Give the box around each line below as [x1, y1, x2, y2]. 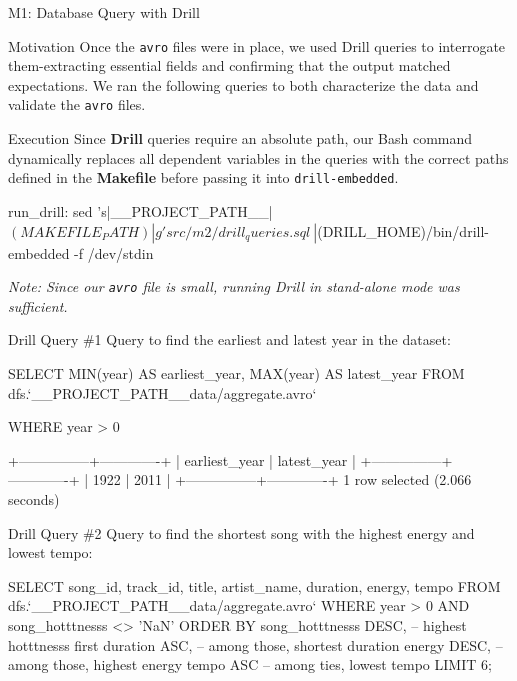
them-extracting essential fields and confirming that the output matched [8, 55, 451, 76]
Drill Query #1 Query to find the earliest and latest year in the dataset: [8, 329, 451, 350]
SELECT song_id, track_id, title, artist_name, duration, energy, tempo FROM [8, 575, 501, 596]
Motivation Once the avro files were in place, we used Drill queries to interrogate [8, 35, 506, 56]
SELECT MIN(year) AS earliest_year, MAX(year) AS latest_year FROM [8, 362, 465, 383]
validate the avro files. [8, 94, 146, 115]
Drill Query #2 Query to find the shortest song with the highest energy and [8, 522, 475, 543]
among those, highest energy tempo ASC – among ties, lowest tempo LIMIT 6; [8, 654, 492, 675]
